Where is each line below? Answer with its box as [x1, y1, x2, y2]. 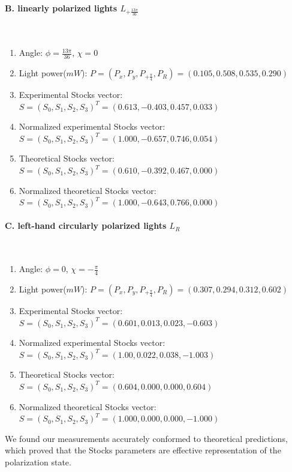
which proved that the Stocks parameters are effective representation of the [5, 444, 281, 456]
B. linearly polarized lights [5, 1, 118, 14]
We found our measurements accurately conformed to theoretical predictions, [5, 432, 288, 444]
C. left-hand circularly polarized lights [5, 219, 167, 232]
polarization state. [5, 455, 71, 468]
